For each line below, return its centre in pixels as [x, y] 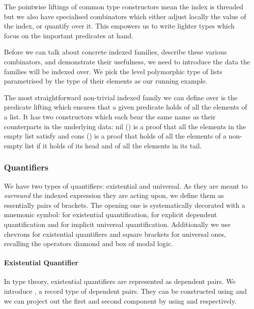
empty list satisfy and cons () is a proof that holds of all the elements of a [115, 136]
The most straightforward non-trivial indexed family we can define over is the [121, 97]
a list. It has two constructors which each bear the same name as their [110, 116]
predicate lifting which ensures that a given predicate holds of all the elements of [126, 107]
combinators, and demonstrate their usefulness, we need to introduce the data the [127, 61]
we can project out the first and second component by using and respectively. [120, 300]
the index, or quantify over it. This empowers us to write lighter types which [119, 26]
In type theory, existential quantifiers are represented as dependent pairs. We [120, 281]
